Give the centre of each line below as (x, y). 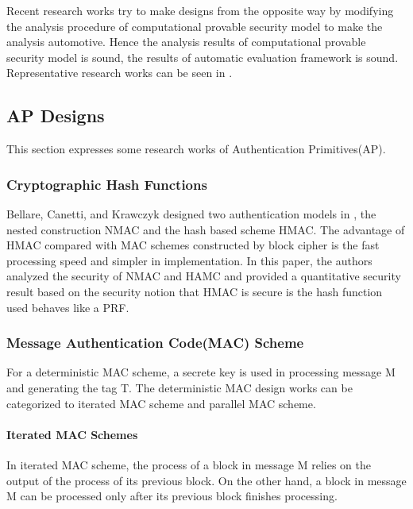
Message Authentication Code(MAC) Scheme (155, 343)
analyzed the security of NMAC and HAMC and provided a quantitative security (204, 276)
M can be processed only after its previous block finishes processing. (172, 496)
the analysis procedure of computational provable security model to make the (195, 26)
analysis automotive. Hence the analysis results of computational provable (186, 42)
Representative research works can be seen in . (120, 73)
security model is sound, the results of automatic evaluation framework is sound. (203, 57)
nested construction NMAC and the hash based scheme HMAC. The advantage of (206, 229)
